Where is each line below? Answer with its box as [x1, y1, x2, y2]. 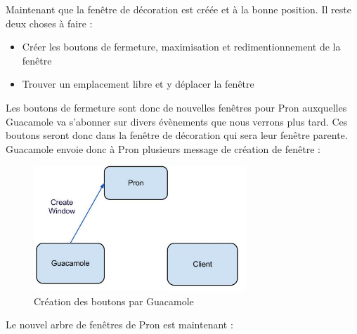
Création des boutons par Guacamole [34, 293, 194, 308]
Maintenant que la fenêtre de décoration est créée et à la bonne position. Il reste [6, 2, 351, 16]
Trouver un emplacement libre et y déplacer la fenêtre [22, 76, 254, 91]
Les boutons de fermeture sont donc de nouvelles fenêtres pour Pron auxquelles [6, 100, 347, 114]
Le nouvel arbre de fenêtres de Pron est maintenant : [6, 317, 233, 332]
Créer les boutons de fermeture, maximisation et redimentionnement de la [22, 39, 341, 54]
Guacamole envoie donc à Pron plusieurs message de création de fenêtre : [6, 141, 320, 156]
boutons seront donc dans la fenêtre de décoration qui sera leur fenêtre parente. [6, 128, 348, 142]
